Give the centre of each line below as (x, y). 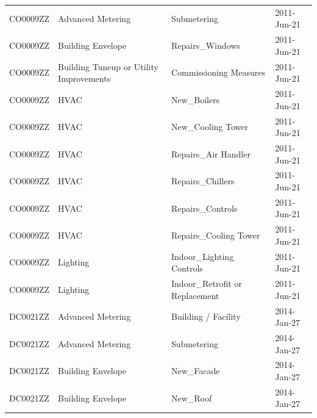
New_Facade (195, 371)
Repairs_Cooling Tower (215, 235)
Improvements (84, 78)
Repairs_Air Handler (211, 153)
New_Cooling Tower (209, 127)
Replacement (195, 295)
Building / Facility (206, 316)
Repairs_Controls (204, 208)
